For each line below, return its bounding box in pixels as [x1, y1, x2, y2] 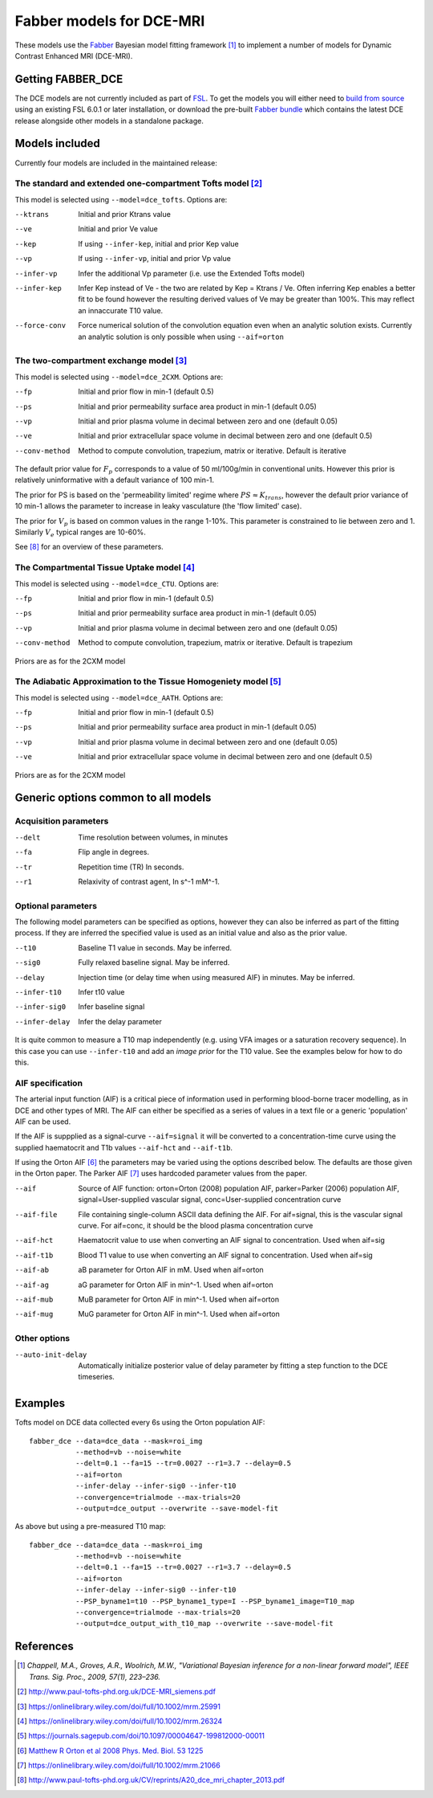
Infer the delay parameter [78, 1016, 162, 1026]
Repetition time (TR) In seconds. [78, 862, 184, 872]
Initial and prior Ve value [78, 224, 158, 234]
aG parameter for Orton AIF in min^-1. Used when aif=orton [78, 1280, 273, 1289]
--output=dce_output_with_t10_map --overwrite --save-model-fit [75, 1619, 334, 1628]
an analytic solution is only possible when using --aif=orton [78, 332, 285, 341]
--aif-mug [14, 1310, 54, 1319]
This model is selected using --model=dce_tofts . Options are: [14, 194, 228, 204]
